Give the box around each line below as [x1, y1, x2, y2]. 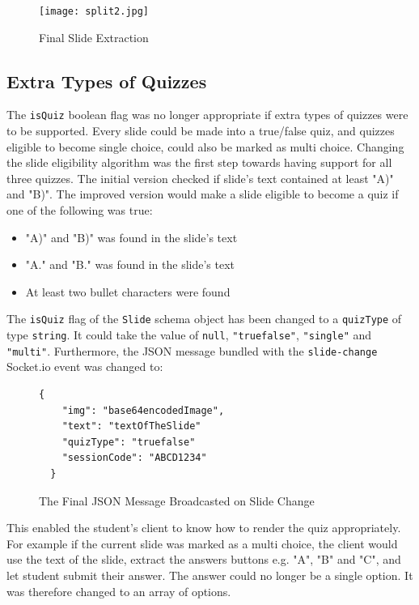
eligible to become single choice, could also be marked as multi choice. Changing [6, 138, 404, 155]
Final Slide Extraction [39, 28, 149, 45]
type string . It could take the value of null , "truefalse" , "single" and [6, 326, 372, 343]
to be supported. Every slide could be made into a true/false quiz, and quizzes [6, 122, 395, 139]
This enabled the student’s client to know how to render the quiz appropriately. [6, 519, 401, 536]
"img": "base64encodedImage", [61, 404, 225, 416]
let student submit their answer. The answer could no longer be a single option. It [6, 566, 413, 583]
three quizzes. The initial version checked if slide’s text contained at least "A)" [6, 169, 394, 186]
